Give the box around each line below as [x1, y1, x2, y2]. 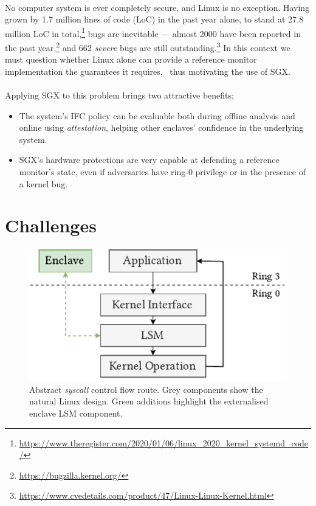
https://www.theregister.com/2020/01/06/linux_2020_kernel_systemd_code [19, 436, 309, 449]
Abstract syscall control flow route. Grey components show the [29, 383, 263, 395]
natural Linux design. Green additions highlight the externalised [29, 395, 269, 407]
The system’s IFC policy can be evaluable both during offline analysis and [19, 109, 295, 122]
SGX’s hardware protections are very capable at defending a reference [19, 153, 280, 166]
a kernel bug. [19, 177, 68, 190]
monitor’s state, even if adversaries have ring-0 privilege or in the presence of [19, 165, 306, 178]
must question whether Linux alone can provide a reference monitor [5, 53, 257, 66]
